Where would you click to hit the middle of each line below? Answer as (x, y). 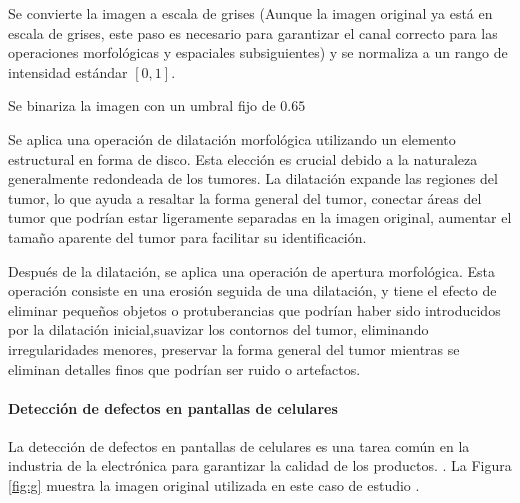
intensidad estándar (68, 71)
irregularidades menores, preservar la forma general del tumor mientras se (234, 348)
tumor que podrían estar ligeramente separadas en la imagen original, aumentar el (260, 217)
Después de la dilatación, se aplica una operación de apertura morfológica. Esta (251, 270)
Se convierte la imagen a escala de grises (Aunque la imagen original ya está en (250, 13)
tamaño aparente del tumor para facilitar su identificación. (187, 236)
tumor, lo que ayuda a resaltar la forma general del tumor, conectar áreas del (245, 197)
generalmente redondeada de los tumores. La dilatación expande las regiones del (253, 178)
